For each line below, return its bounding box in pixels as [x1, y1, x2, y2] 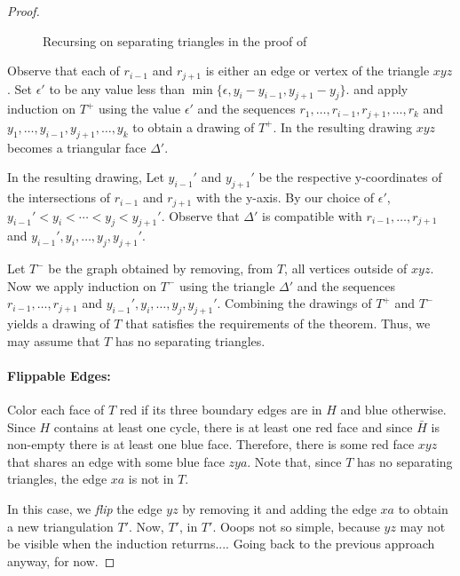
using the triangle [178, 276, 275, 295]
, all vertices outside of [284, 259, 408, 278]
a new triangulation [7, 517, 114, 535]
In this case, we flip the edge [7, 500, 163, 518]
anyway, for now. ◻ [7, 551, 115, 570]
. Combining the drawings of [217, 294, 372, 312]
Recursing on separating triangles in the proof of [43, 31, 307, 50]
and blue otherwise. [340, 400, 447, 419]
